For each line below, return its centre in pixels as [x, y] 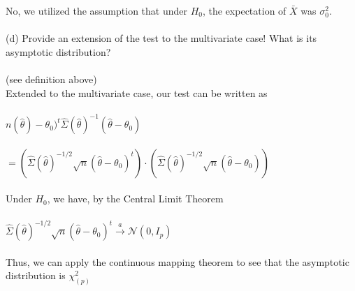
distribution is [36, 275]
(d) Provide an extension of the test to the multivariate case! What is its [161, 38]
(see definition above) [51, 79]
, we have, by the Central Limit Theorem [135, 199]
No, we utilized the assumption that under [96, 10]
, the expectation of [244, 10]
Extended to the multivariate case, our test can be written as [137, 92]
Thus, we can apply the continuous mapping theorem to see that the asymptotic [177, 261]
